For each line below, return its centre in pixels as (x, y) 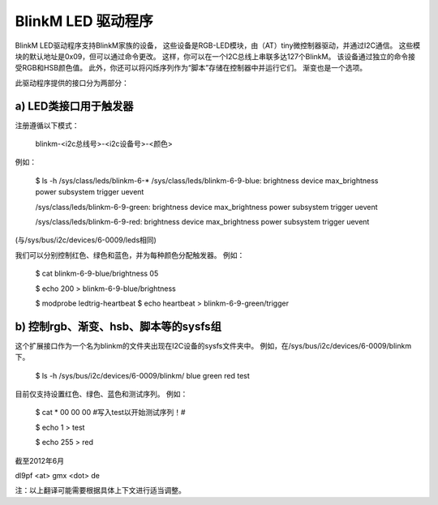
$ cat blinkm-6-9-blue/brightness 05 (97, 274)
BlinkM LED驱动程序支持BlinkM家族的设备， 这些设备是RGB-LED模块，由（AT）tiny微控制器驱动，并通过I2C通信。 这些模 (218, 45)
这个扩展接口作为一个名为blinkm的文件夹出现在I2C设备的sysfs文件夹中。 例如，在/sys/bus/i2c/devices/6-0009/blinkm (213, 345)
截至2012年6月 (40, 460)
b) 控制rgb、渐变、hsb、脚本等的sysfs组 (118, 326)
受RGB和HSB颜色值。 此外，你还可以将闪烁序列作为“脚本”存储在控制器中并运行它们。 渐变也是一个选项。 (191, 68)
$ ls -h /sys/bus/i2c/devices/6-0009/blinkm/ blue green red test (143, 375)
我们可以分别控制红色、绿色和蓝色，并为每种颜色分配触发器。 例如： (130, 255)
